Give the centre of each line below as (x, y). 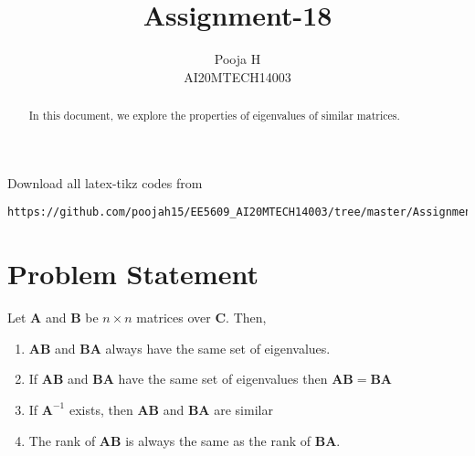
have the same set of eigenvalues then (223, 379)
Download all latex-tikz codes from (105, 182)
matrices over (174, 318)
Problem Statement (133, 274)
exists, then (101, 409)
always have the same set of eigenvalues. (218, 348)
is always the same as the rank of (218, 440)
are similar (243, 409)
